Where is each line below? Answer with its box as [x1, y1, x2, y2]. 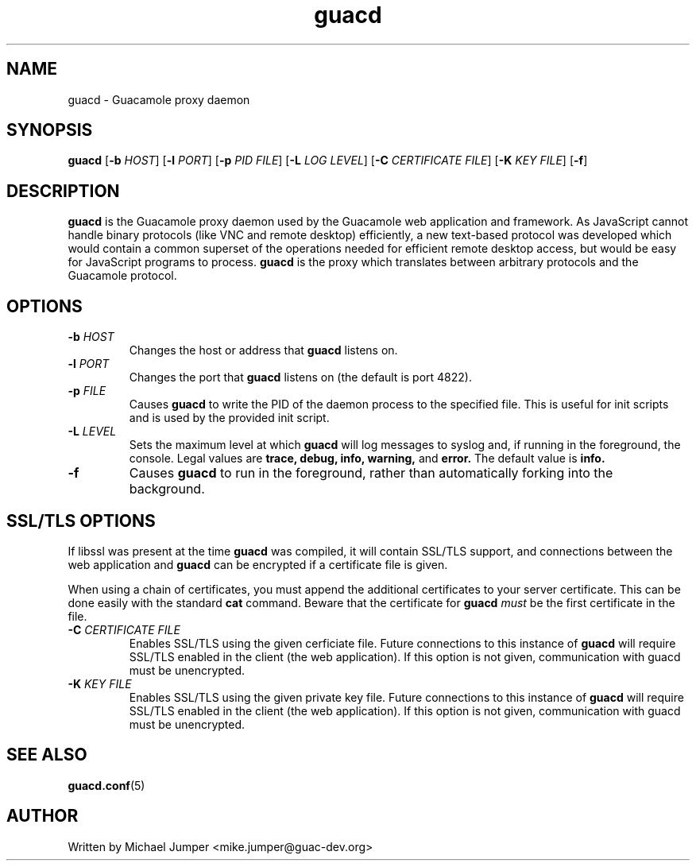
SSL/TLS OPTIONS [6, 510, 156, 531]
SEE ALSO [6, 745, 87, 765]
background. [129, 481, 205, 497]
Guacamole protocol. [68, 269, 177, 283]
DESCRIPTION [6, 180, 120, 201]
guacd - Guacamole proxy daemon [68, 92, 250, 106]
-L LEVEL [68, 424, 117, 439]
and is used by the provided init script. [129, 411, 330, 425]
